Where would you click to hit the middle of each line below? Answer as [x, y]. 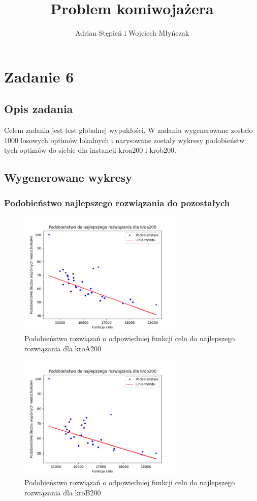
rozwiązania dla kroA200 [63, 349]
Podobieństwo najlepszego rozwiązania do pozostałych [117, 202]
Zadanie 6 [39, 76]
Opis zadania [39, 109]
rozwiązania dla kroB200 [63, 492]
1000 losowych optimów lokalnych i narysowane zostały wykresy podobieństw [124, 140]
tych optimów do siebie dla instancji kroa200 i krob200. [90, 150]
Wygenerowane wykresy [68, 177]
